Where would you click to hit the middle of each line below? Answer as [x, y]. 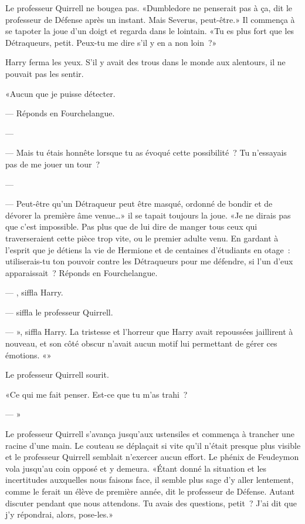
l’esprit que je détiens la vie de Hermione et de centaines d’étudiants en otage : [148, 249]
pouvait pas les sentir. [45, 73]
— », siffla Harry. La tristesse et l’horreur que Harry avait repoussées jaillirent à [149, 332]
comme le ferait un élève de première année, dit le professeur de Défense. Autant [150, 491]
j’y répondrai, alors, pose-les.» [59, 514]
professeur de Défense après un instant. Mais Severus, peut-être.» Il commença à [150, 19]
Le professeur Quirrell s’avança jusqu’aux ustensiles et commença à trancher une [150, 434]
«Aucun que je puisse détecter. [60, 93]
